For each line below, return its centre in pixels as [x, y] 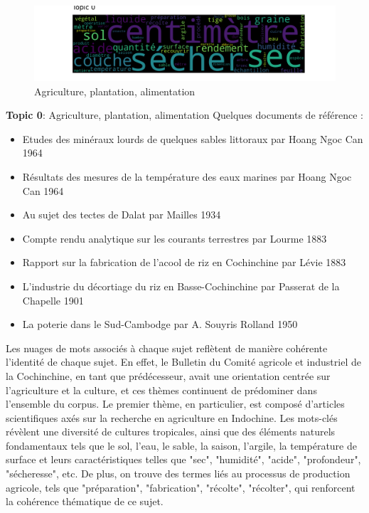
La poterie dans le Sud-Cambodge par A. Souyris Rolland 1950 [160, 324]
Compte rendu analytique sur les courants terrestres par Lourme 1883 [175, 238]
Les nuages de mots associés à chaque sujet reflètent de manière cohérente [167, 348]
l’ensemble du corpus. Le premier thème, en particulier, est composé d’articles [175, 404]
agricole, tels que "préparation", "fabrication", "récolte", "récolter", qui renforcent [181, 487]
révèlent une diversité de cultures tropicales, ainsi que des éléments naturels [171, 432]
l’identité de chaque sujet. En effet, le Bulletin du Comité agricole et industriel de [183, 362]
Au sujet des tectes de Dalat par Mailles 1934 [122, 215]
